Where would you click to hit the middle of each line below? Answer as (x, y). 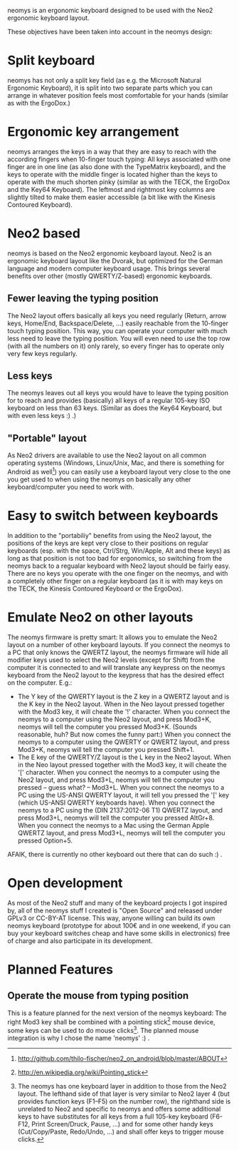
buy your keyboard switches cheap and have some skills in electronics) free (119, 933)
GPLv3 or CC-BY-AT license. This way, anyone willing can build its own (111, 918)
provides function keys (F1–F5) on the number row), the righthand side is (124, 1101)
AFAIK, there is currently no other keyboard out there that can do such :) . (115, 854)
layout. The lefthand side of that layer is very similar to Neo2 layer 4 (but (123, 1094)
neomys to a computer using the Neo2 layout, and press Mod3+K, (115, 719)
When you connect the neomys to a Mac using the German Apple (113, 825)
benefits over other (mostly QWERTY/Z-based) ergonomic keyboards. (110, 276)
